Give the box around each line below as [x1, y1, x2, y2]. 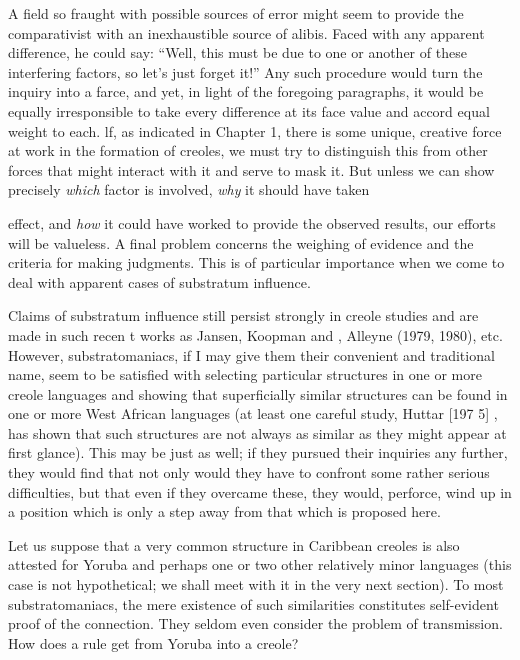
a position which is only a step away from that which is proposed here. [8, 501, 441, 522]
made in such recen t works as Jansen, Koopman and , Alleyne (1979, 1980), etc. [8, 324, 503, 345]
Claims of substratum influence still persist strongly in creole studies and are [8, 305, 479, 326]
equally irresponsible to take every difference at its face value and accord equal [8, 100, 490, 121]
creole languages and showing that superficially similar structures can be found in [8, 383, 508, 404]
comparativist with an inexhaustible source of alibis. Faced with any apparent [8, 22, 485, 43]
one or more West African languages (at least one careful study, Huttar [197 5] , [8, 403, 498, 424]
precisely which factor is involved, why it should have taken [8, 179, 370, 200]
